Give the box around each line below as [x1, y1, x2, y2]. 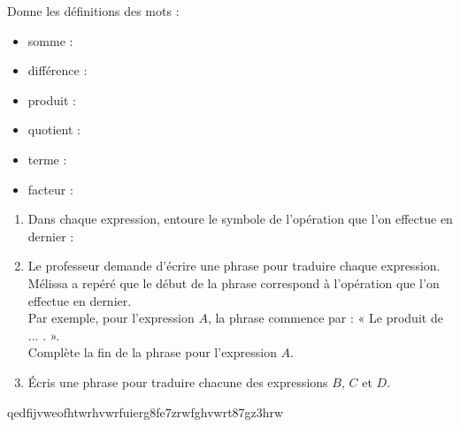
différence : [27, 61, 88, 80]
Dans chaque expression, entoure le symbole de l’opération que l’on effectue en [27, 210, 453, 228]
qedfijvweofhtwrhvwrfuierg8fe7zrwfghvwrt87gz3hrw [7, 402, 284, 421]
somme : [27, 31, 73, 50]
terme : [27, 149, 67, 168]
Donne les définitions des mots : [7, 2, 180, 19]
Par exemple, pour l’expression [27, 309, 195, 327]
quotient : [27, 120, 80, 139]
